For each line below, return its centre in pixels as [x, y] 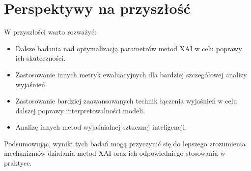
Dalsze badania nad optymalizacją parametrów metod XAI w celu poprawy [129, 48]
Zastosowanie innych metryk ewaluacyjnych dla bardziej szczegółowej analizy [131, 74]
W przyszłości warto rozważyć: [50, 32]
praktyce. [18, 163]
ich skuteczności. [41, 58]
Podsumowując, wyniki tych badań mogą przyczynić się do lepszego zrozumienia [125, 143]
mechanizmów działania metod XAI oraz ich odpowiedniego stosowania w [115, 153]
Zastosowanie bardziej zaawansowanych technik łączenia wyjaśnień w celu [126, 101]
